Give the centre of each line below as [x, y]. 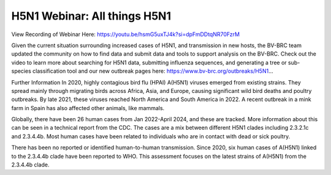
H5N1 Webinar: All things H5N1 [91, 16]
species [21, 71]
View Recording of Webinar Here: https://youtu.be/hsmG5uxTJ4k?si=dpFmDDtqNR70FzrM [126, 34]
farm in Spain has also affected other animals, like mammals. [88, 108]
